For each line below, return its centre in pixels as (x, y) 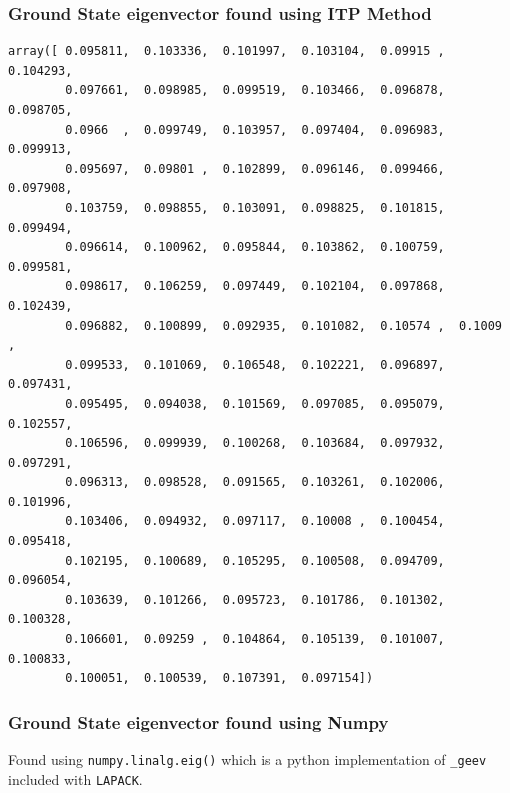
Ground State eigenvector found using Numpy (198, 721)
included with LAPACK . (75, 778)
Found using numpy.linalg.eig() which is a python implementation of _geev (247, 759)
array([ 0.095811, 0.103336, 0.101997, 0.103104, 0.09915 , (226, 51)
